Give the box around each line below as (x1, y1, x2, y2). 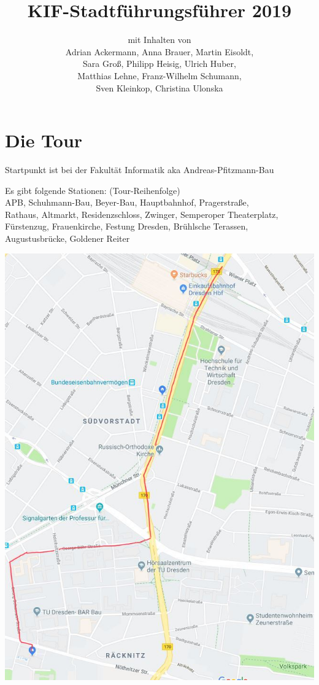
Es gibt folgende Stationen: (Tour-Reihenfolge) (5, 184, 180, 196)
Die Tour (5, 128, 83, 153)
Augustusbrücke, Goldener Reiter (5, 232, 130, 244)
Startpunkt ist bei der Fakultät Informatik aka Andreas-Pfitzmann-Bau (5, 163, 274, 176)
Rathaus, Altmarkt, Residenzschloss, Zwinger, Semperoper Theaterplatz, (5, 207, 279, 220)
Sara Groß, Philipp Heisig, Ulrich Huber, (83, 57, 236, 70)
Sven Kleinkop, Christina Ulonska (96, 81, 223, 94)
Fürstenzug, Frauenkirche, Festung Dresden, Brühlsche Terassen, (5, 220, 248, 233)
